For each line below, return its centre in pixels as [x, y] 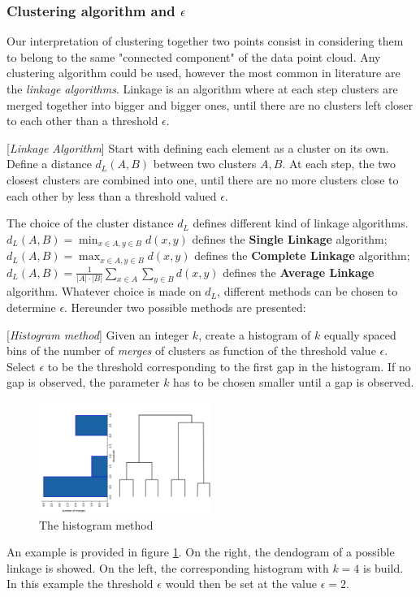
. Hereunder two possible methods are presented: [185, 307]
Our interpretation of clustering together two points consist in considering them [205, 41]
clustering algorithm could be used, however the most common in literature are [204, 73]
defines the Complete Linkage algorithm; [302, 255]
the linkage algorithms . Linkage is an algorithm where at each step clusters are [202, 89]
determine [31, 307]
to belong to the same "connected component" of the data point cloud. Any [194, 56]
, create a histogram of [255, 334]
